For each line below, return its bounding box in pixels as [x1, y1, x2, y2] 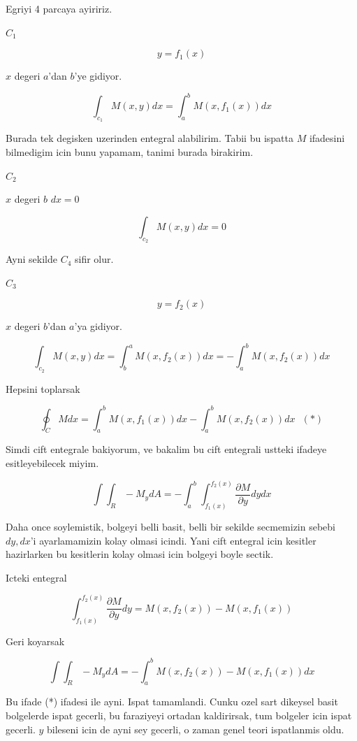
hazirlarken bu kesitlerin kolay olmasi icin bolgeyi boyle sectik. [6, 547, 274, 561]
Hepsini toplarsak [6, 381, 80, 396]
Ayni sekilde [6, 252, 57, 266]
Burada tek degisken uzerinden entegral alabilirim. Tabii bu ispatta [6, 131, 293, 145]
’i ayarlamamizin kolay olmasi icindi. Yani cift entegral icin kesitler [30, 533, 316, 547]
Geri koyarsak [6, 633, 65, 648]
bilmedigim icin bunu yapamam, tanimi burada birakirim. [6, 145, 254, 159]
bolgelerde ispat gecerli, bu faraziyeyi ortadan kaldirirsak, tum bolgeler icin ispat [6, 708, 352, 723]
